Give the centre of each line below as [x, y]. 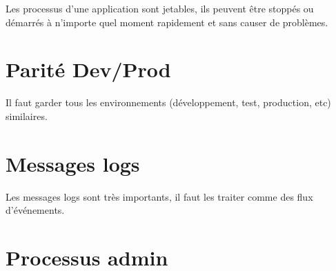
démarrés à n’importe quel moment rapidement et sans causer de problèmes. [167, 22]
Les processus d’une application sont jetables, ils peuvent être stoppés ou [160, 8]
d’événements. [35, 210]
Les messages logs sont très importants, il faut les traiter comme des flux [159, 196]
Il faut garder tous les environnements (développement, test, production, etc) [168, 102]
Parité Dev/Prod [88, 69]
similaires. [27, 116]
